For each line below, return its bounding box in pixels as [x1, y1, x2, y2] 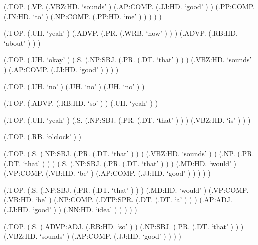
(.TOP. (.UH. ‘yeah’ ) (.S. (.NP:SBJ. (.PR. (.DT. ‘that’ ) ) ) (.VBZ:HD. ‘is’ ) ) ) [4, 114, 251, 125]
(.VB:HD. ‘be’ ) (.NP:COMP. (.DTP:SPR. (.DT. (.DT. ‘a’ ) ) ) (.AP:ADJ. [4, 194, 232, 205]
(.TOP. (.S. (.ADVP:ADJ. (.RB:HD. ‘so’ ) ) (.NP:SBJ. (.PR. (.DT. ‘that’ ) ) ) [4, 221, 244, 231]
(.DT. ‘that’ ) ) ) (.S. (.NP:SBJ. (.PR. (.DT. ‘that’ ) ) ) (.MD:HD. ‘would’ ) [4, 158, 236, 168]
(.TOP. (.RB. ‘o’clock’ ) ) [4, 131, 81, 142]
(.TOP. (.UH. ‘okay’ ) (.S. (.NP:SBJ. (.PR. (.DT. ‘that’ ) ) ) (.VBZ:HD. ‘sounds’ [4, 54, 252, 65]
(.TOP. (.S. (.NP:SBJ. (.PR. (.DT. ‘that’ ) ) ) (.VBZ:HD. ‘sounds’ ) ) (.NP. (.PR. [4, 148, 254, 158]
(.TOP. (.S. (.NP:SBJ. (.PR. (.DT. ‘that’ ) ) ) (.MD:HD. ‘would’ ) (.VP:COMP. [4, 184, 249, 195]
